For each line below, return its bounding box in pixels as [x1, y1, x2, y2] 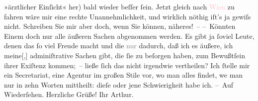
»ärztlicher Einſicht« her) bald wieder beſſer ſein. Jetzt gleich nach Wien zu [4, 1, 235, 11]
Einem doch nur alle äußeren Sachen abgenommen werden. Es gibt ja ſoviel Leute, [4, 30, 255, 41]
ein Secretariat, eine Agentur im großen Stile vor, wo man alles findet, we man [4, 70, 243, 80]
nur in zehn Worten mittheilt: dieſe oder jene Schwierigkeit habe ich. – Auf [4, 79, 234, 90]
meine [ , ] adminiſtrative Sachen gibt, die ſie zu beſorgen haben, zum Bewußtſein [4, 50, 245, 60]
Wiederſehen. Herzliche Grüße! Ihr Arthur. [4, 89, 134, 100]
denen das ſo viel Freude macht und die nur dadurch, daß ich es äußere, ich [4, 40, 233, 51]
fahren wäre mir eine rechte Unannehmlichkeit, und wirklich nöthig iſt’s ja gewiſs [4, 11, 251, 21]
